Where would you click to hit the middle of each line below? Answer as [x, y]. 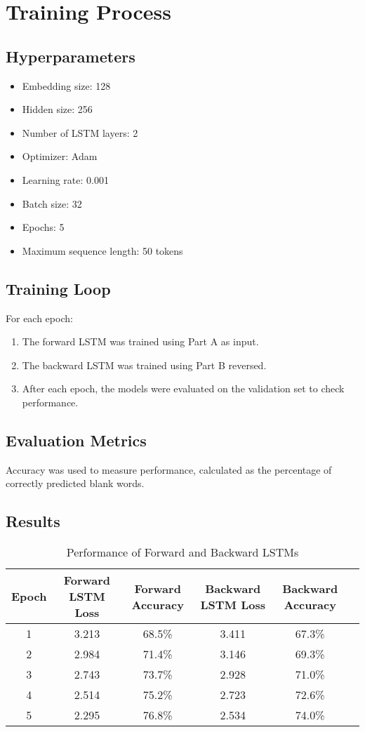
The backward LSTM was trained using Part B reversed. [144, 365]
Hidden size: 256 [57, 109]
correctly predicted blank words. [75, 483]
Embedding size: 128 [66, 85]
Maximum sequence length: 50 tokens [102, 250]
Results [33, 521]
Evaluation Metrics [76, 440]
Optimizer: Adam [60, 156]
